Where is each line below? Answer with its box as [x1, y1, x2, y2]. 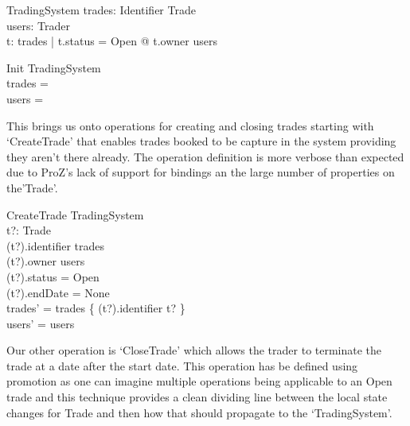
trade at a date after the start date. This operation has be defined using [6, 357, 358, 374]
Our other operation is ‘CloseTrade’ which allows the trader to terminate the [6, 342, 382, 358]
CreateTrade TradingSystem [6, 206, 144, 223]
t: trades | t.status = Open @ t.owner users [6, 33, 217, 49]
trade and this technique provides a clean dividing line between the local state [6, 389, 388, 405]
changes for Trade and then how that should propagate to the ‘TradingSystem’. [6, 404, 392, 420]
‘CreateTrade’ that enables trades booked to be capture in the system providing [6, 133, 396, 149]
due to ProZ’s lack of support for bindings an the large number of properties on [6, 164, 395, 180]
